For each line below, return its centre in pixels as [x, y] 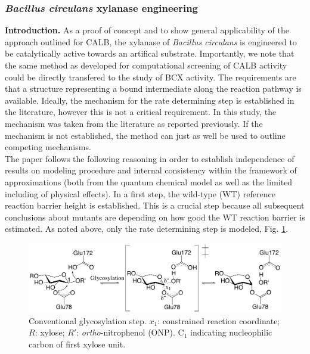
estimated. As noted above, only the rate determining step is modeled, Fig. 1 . [147, 229]
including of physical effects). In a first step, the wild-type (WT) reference [140, 193]
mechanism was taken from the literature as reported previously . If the [134, 123]
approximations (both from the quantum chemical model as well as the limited [149, 181]
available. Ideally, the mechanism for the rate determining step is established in [150, 100]
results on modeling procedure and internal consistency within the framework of [151, 170]
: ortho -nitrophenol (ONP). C [130, 332]
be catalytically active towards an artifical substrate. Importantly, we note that [150, 53]
